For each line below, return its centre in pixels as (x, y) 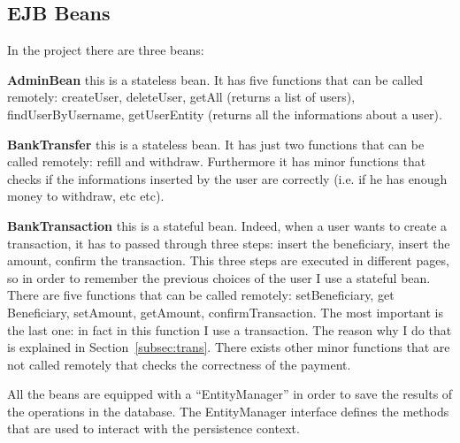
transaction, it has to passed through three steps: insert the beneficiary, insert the (229, 243)
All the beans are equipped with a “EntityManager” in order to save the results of (230, 394)
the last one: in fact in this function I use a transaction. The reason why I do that (230, 329)
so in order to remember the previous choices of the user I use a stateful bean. (219, 277)
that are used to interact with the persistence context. (153, 428)
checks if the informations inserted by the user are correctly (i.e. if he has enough (227, 178)
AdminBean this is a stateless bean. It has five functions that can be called (215, 79)
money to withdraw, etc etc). (86, 196)
